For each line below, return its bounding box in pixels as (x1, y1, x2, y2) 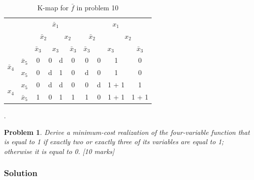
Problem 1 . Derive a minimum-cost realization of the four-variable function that (4, 127, 250, 137)
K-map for (37, 2, 69, 12)
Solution (4, 167, 37, 179)
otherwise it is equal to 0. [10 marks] (4, 146, 115, 156)
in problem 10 (76, 2, 119, 12)
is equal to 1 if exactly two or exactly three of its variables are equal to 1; (4, 136, 224, 147)
